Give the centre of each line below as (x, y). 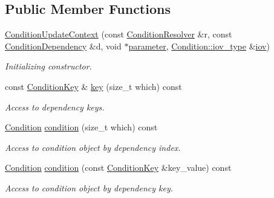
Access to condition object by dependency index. (93, 147)
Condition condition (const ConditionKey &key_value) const (118, 168)
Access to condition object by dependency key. (89, 187)
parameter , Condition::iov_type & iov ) (199, 46)
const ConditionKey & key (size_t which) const (93, 86)
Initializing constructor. (48, 66)
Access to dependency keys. (55, 107)
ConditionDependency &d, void (63, 46)
